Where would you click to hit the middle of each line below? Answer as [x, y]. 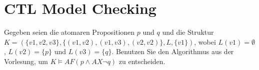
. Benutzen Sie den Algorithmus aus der [173, 51]
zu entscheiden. [142, 61]
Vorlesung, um [26, 61]
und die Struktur [188, 32]
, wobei [205, 41]
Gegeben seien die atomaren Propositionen [69, 32]
